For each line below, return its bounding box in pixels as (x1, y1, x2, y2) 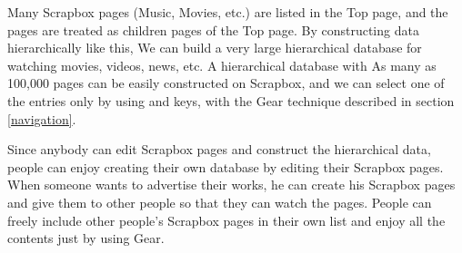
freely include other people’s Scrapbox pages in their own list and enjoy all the (7, 210, 446, 229)
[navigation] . (7, 109, 76, 128)
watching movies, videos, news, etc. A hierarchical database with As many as (7, 55, 437, 74)
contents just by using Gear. (7, 229, 165, 248)
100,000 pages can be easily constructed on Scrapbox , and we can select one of (7, 73, 445, 92)
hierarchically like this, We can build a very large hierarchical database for (7, 38, 422, 57)
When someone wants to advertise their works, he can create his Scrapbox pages (7, 175, 456, 194)
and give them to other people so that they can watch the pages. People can (7, 192, 432, 211)
